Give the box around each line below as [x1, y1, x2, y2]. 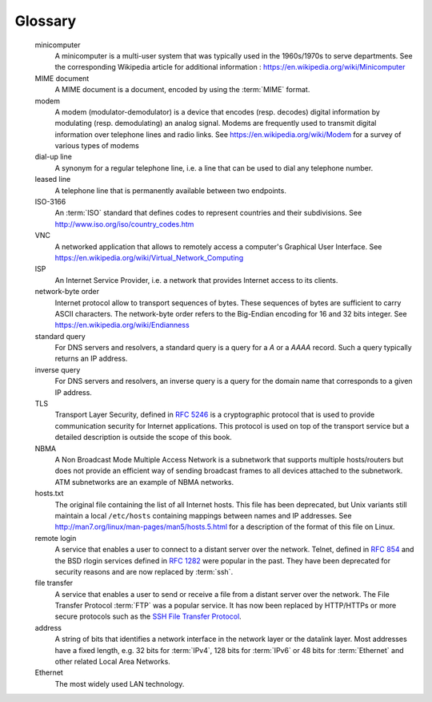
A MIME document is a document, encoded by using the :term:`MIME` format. [54, 85, 310, 95]
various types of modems [54, 141, 139, 151]
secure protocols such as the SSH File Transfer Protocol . [54, 611, 242, 621]
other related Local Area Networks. [54, 657, 171, 667]
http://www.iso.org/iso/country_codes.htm [54, 219, 194, 228]
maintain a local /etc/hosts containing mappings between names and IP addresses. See [54, 510, 352, 520]
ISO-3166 [34, 197, 66, 207]
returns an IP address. [54, 353, 128, 364]
